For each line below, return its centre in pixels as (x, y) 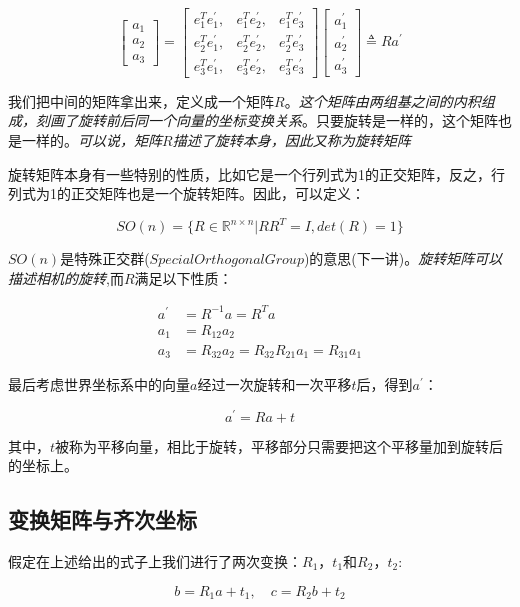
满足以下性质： (183, 277)
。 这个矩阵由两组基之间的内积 (382, 100)
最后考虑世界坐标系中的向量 (99, 383)
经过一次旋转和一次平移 (274, 383)
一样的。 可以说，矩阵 (91, 140)
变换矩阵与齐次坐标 (102, 519)
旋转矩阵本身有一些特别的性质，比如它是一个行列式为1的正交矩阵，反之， (249, 173)
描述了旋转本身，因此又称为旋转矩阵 (291, 140)
